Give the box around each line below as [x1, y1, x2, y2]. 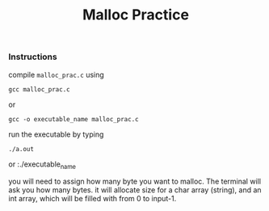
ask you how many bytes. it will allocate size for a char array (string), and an [8, 185, 262, 195]
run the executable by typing [8, 129, 104, 139]
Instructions [8, 51, 58, 62]
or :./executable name [8, 159, 77, 171]
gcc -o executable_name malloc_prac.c [8, 115, 139, 123]
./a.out [8, 145, 35, 153]
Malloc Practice [82, 6, 190, 24]
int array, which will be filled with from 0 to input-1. [8, 194, 177, 204]
